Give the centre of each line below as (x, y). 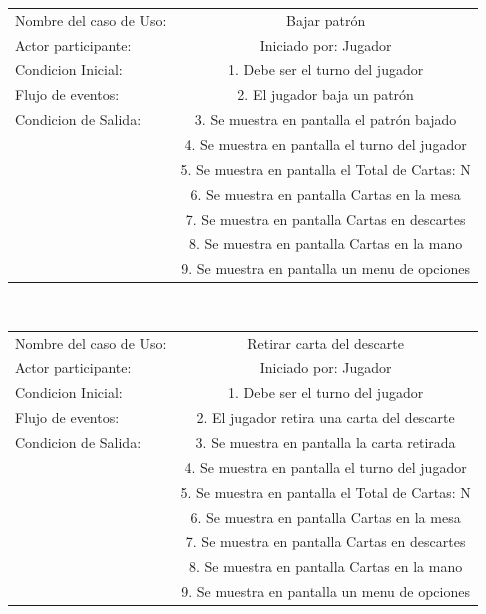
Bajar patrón (325, 19)
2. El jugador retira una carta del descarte (325, 417)
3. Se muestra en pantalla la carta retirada (325, 442)
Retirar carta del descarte (325, 342)
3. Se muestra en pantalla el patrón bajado (325, 119)
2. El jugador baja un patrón (325, 94)
